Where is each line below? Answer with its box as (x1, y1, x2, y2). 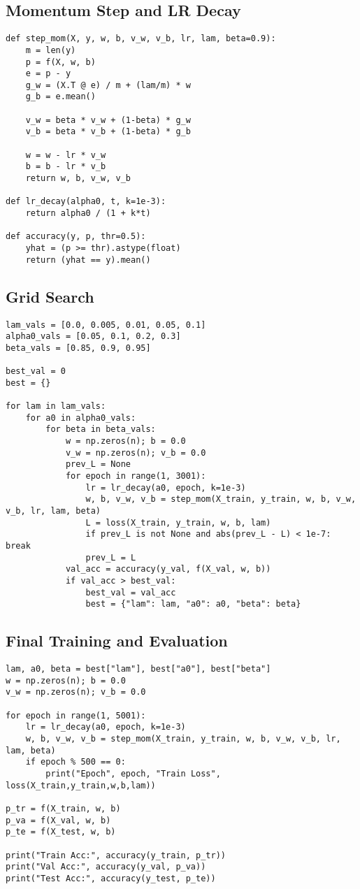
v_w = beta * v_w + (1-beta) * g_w (25, 115, 191, 125)
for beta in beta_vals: (45, 424, 156, 435)
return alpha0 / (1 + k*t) (25, 208, 151, 219)
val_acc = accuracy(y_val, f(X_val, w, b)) (65, 564, 271, 574)
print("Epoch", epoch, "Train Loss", (45, 769, 221, 779)
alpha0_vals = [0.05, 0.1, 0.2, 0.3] (6, 331, 181, 342)
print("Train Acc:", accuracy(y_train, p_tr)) (6, 850, 226, 860)
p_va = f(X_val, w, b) (6, 815, 111, 825)
